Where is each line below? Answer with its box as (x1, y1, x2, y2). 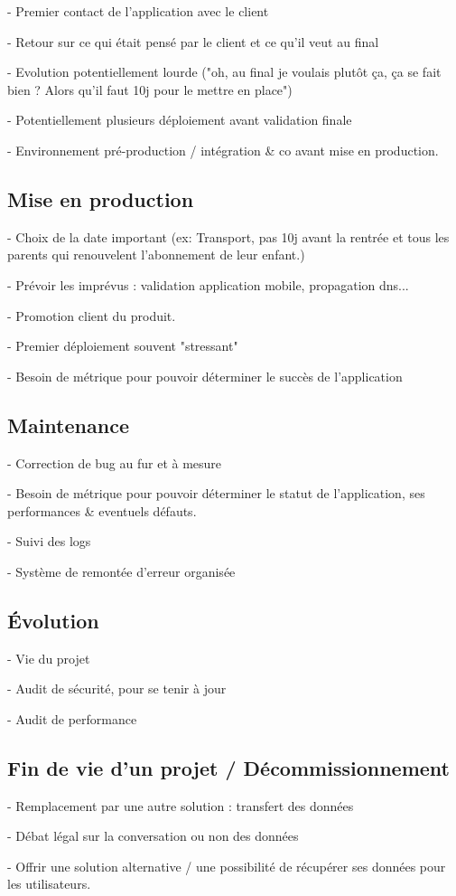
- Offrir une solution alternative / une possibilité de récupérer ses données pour (7, 856, 446, 875)
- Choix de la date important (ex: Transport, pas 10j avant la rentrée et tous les (7, 227, 450, 246)
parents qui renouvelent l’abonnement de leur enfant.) (7, 245, 305, 264)
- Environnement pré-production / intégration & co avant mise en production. (7, 140, 439, 159)
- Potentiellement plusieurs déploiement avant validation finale (7, 110, 352, 129)
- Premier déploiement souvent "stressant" (7, 336, 238, 355)
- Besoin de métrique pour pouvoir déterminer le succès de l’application (7, 366, 403, 385)
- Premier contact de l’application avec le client (7, 2, 269, 20)
